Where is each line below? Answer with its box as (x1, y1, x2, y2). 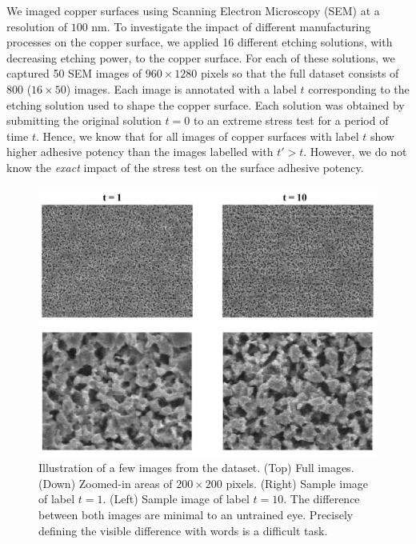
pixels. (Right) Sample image (226, 474, 369, 491)
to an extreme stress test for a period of (193, 112, 389, 129)
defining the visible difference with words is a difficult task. (38, 522, 328, 538)
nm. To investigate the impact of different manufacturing (91, 18, 371, 34)
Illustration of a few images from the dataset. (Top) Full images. (38, 459, 354, 476)
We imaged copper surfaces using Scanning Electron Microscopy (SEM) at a (6, 2, 380, 18)
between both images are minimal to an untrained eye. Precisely (38, 506, 354, 522)
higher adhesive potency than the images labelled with (6, 143, 274, 160)
